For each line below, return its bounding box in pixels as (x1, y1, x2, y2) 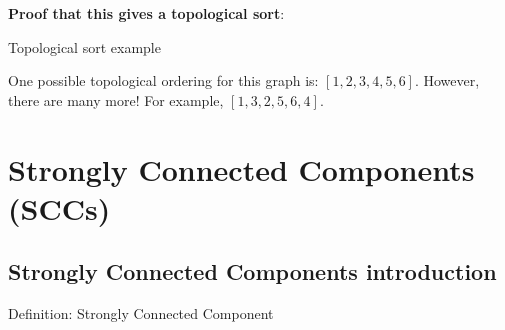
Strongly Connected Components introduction (8, 256, 497, 287)
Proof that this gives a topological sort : (8, 3, 285, 23)
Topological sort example (8, 36, 161, 57)
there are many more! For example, (8, 89, 224, 110)
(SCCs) (8, 187, 111, 228)
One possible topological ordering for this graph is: (8, 70, 319, 91)
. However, (414, 70, 480, 91)
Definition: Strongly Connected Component (8, 303, 274, 324)
